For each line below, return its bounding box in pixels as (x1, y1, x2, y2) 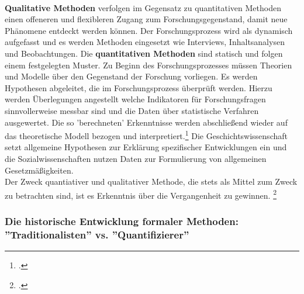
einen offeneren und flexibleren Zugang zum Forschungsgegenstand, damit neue (5, 13, 288, 25)
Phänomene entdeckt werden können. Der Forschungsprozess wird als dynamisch (5, 24, 293, 36)
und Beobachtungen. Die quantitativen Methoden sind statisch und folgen (5, 47, 283, 59)
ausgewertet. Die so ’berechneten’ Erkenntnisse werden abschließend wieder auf (5, 116, 288, 128)
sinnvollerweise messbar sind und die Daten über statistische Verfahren (5, 104, 259, 116)
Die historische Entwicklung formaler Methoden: (5, 213, 239, 228)
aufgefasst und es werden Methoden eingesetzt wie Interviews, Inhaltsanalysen (5, 36, 285, 48)
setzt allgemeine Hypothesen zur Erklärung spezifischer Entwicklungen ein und (5, 141, 287, 153)
